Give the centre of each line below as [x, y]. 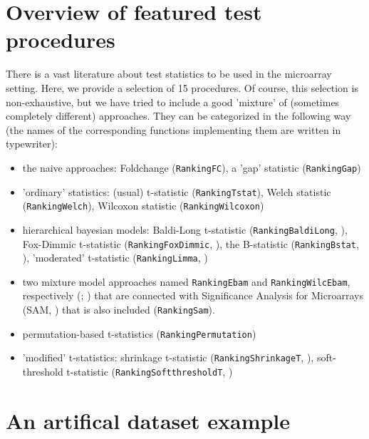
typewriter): [32, 144]
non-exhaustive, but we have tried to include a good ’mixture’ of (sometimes [173, 102]
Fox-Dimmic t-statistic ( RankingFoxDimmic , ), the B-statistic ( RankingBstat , [191, 243]
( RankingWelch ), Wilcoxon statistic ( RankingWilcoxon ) [143, 206]
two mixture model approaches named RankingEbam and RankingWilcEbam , [186, 281]
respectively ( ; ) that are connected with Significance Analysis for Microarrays [193, 295]
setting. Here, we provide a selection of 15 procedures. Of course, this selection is [182, 87]
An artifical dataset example [148, 420]
